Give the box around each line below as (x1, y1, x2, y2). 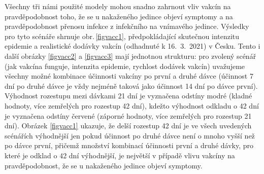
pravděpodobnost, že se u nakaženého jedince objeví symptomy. (5, 160, 203, 170)
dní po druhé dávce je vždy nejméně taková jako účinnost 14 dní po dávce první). (5, 80, 258, 91)
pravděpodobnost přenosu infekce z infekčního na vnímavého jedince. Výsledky (5, 21, 249, 31)
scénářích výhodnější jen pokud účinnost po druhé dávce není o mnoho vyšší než (5, 130, 255, 141)
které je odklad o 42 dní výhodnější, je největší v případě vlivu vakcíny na (5, 150, 235, 160)
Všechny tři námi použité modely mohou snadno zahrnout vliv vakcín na (5, 1, 231, 11)
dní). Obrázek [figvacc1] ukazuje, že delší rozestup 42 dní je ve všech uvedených (5, 120, 252, 131)
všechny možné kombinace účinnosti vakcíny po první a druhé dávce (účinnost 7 (5, 71, 253, 81)
